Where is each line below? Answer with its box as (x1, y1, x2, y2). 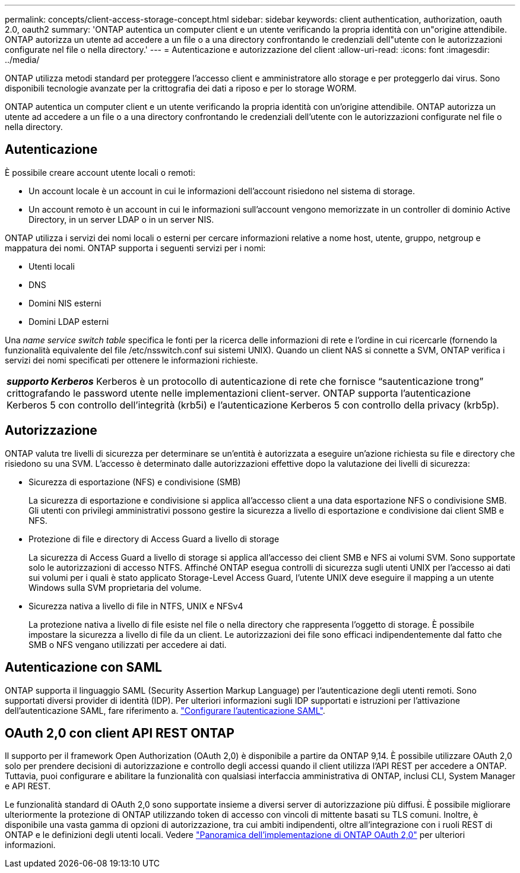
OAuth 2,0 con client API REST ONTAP (5, 725, 234, 741)
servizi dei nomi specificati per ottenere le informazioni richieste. (5, 355, 258, 365)
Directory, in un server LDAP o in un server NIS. (28, 214, 214, 224)
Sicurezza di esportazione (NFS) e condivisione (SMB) (28, 476, 241, 487)
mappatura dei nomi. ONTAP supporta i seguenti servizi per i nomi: (5, 242, 266, 253)
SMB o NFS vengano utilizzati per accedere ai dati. (28, 639, 227, 650)
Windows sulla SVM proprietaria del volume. (28, 582, 202, 593)
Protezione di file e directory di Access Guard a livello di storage (28, 533, 280, 544)
